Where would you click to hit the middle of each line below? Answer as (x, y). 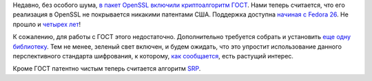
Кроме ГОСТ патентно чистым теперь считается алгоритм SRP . (107, 69)
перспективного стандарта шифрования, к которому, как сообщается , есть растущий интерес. (153, 56)
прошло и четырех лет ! (47, 24)
